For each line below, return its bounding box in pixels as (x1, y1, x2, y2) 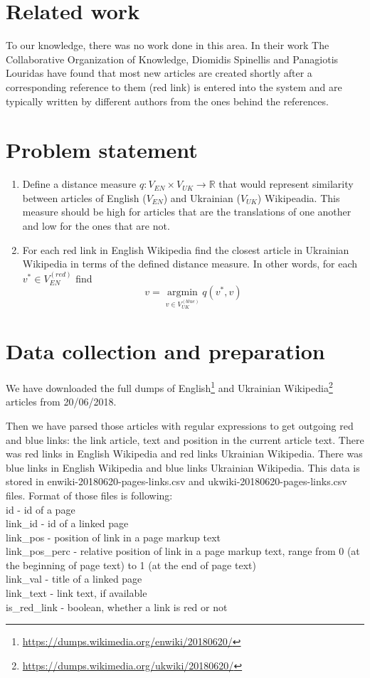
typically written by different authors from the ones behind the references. (6, 93, 329, 108)
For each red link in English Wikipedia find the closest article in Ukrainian (22, 242, 349, 257)
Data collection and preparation (6, 337, 325, 366)
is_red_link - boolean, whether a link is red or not (6, 599, 228, 614)
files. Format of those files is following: (6, 487, 173, 502)
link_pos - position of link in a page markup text (6, 529, 221, 544)
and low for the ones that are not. (22, 218, 170, 233)
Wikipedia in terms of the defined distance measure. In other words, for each (22, 256, 358, 271)
